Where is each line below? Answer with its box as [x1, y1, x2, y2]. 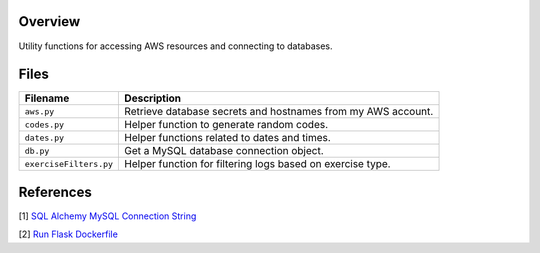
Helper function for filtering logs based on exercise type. [124, 157, 391, 171]
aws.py [24, 106, 55, 117]
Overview [18, 13, 81, 30]
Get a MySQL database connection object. [124, 144, 324, 158]
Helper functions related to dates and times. [124, 131, 332, 145]
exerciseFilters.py [24, 158, 114, 169]
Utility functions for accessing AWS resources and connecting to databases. [18, 40, 334, 52]
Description [124, 91, 182, 105]
